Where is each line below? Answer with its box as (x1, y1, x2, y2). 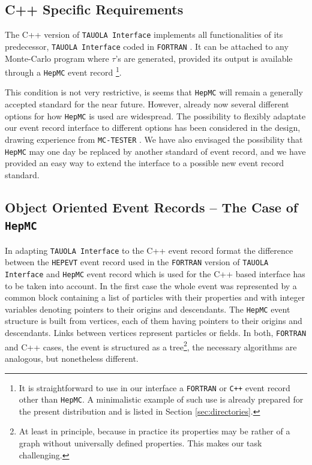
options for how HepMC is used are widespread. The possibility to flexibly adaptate (5, 109, 306, 122)
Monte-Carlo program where (5, 52, 109, 64)
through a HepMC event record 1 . (5, 64, 122, 78)
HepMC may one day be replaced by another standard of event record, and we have (5, 145, 306, 157)
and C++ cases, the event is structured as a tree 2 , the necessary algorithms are (5, 338, 297, 353)
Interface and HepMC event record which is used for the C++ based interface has (5, 267, 305, 280)
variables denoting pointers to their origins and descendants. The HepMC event (5, 302, 290, 315)
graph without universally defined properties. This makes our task (19, 437, 262, 449)
